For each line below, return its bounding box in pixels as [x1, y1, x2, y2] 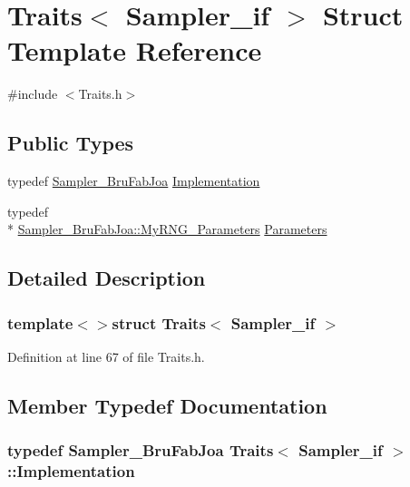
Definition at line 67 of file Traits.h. [7, 346, 205, 365]
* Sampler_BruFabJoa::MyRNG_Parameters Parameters [7, 219, 327, 239]
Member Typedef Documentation [7, 391, 327, 419]
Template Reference [7, 32, 262, 69]
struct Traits [112, 311, 206, 334]
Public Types [7, 129, 134, 157]
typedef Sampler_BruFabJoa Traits [7, 439, 274, 462]
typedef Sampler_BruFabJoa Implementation [7, 171, 260, 190]
